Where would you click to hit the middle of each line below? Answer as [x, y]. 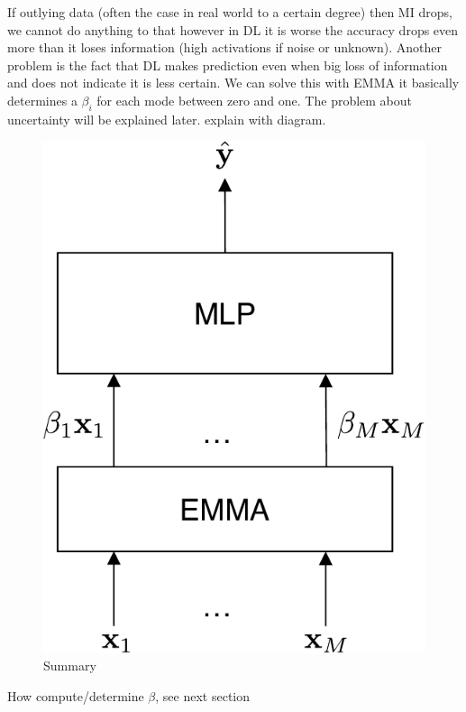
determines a [42, 100]
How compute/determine [76, 695]
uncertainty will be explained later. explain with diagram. [167, 119]
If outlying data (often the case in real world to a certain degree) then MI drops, [230, 12]
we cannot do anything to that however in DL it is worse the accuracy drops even [233, 29]
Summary [70, 666]
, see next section [203, 695]
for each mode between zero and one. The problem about [255, 100]
